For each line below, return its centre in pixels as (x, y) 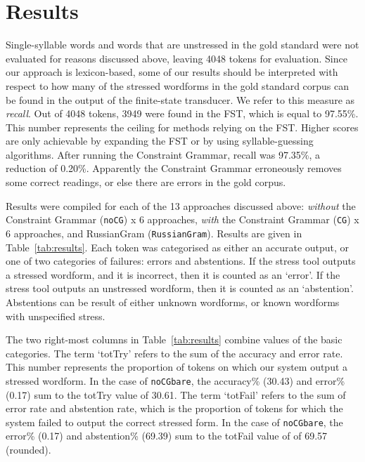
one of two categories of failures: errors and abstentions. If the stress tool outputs (181, 261)
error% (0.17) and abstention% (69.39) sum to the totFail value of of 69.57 (167, 436)
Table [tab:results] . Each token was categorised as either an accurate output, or (178, 247)
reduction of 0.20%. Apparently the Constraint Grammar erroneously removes (174, 168)
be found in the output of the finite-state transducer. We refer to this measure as (180, 99)
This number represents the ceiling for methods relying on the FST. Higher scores (182, 127)
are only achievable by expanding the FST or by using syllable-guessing (160, 141)
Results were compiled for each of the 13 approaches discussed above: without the (181, 205)
